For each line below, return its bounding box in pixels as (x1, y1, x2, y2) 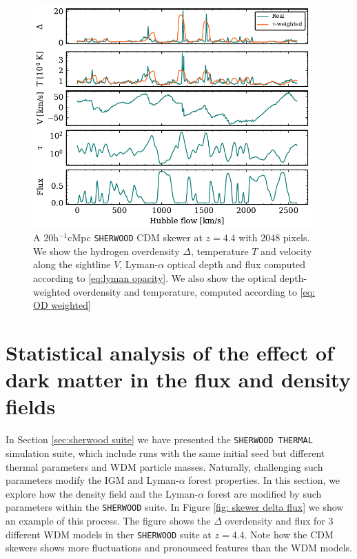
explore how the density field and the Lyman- (6, 486, 198, 500)
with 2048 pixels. (238, 230, 310, 245)
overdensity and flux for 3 (225, 513, 334, 527)
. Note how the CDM (244, 527, 334, 541)
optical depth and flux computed (167, 257, 306, 272)
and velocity (261, 243, 312, 258)
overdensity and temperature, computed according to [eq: (73, 284, 315, 298)
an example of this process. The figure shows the (6, 513, 211, 527)
